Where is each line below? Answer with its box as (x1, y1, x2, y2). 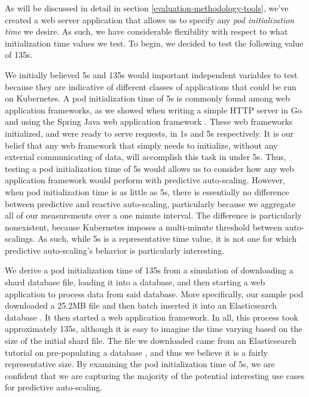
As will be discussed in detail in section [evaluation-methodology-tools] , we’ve (5, 2, 289, 14)
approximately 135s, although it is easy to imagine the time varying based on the (5, 322, 302, 335)
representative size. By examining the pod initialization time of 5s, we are (5, 358, 275, 370)
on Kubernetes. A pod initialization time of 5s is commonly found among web (5, 92, 290, 104)
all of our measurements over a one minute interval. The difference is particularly (5, 209, 302, 221)
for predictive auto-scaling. (5, 381, 103, 393)
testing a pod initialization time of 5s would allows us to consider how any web (5, 162, 294, 174)
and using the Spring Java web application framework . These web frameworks (5, 115, 293, 128)
